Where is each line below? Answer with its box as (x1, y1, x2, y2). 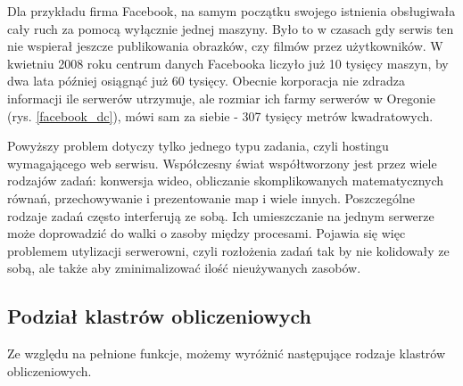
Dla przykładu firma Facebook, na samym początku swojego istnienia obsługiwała (7, 2, 456, 20)
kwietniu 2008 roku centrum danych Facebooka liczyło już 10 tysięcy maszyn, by (7, 53, 449, 72)
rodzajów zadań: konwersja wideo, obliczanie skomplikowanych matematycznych (7, 171, 444, 190)
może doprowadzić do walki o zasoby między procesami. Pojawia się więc (7, 224, 406, 242)
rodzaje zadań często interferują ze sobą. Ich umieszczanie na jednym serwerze (7, 206, 434, 225)
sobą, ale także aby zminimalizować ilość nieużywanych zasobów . (7, 259, 361, 277)
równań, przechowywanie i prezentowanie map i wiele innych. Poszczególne (7, 188, 415, 207)
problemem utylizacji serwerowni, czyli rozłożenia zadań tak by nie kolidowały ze (7, 241, 450, 259)
